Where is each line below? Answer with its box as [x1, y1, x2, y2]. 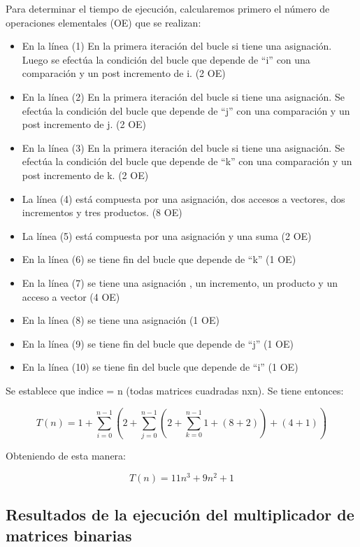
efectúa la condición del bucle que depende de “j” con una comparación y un [22, 103, 350, 118]
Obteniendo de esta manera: [6, 448, 127, 463]
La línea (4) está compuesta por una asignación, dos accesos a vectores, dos [22, 191, 345, 206]
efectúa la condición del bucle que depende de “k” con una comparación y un [22, 154, 352, 169]
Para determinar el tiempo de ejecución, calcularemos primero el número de [6, 1, 330, 15]
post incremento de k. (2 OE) [22, 167, 149, 182]
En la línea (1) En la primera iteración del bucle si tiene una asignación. [22, 38, 332, 53]
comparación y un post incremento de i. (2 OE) [22, 66, 226, 80]
